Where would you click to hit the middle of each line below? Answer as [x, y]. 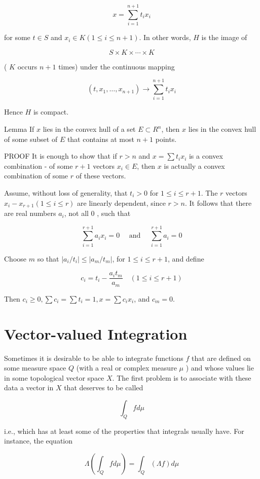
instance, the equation [39, 441]
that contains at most [101, 139]
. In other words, [165, 37]
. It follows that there [218, 202]
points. [166, 139]
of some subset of [31, 139]
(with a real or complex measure [126, 368]
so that [48, 258]
